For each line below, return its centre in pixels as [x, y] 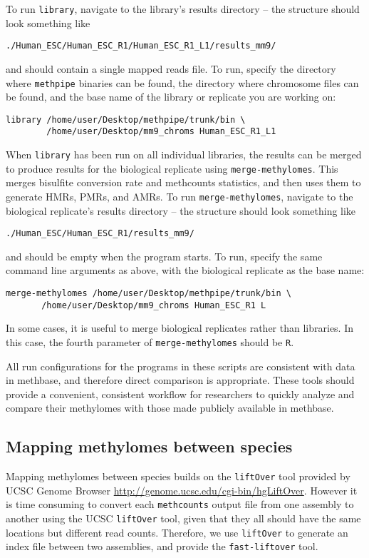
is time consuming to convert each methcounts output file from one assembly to [180, 504]
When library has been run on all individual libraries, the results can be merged [184, 154]
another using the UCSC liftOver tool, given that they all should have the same [183, 518]
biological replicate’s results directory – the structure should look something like [181, 210]
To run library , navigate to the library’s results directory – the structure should [183, 9]
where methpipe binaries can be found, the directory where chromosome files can [182, 82]
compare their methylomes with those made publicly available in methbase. [170, 408]
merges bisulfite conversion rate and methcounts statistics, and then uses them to [183, 182]
